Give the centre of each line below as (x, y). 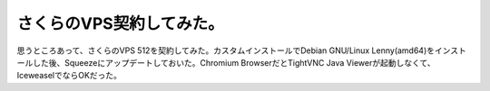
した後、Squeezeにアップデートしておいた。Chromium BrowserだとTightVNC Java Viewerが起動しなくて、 (234, 62)
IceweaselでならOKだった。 (69, 76)
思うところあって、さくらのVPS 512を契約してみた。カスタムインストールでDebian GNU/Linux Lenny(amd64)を (226, 50)
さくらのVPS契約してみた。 (120, 23)
